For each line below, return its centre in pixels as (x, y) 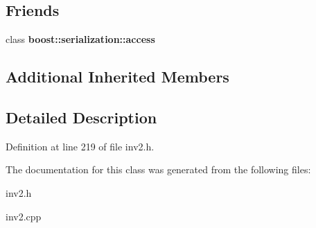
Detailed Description (81, 117)
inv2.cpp (24, 216)
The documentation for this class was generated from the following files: (158, 169)
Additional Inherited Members (117, 77)
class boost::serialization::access (80, 39)
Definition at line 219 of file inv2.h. (80, 146)
